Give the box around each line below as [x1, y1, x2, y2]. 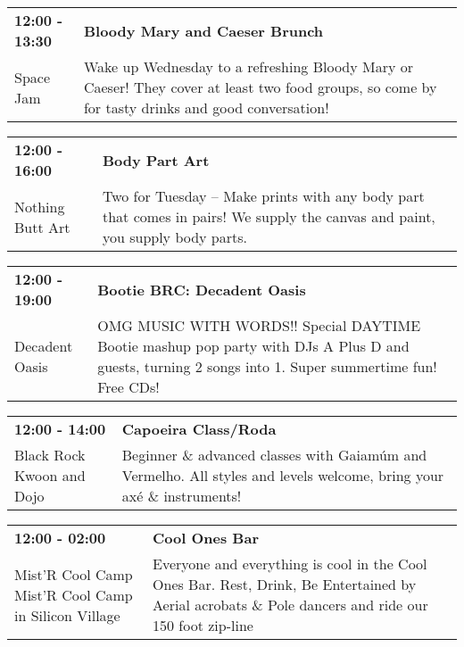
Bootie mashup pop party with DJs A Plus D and [97, 336, 410, 356]
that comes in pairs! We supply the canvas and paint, [102, 206, 435, 227]
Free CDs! [97, 377, 160, 397]
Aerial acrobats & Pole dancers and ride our [153, 594, 428, 615]
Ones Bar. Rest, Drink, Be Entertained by [153, 574, 417, 594]
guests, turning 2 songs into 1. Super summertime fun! [97, 356, 437, 377]
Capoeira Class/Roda [121, 419, 277, 439]
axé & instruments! [121, 485, 242, 506]
